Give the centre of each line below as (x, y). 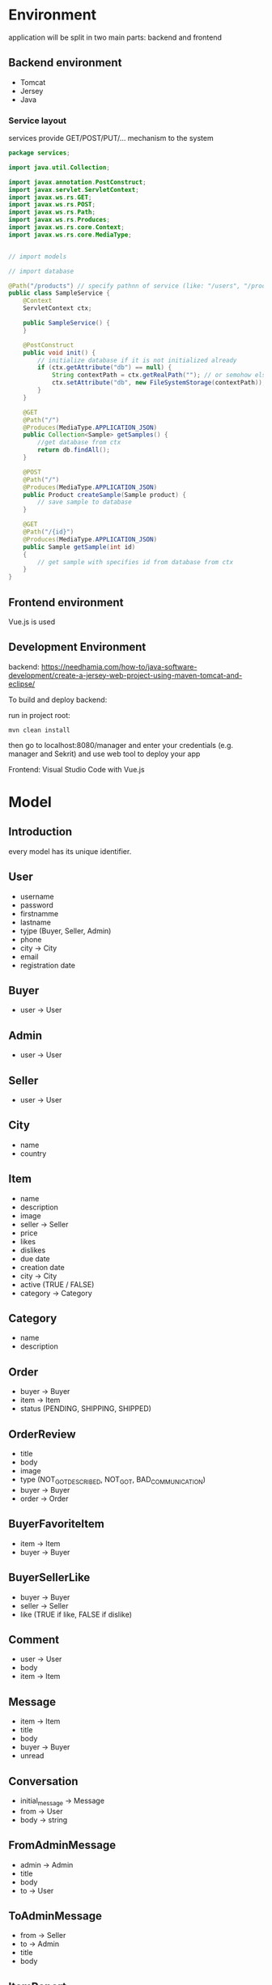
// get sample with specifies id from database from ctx (135, 562)
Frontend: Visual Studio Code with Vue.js (76, 769)
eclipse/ (22, 684)
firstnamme (39, 913)
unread (32, 1756)
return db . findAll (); (74, 450)
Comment (34, 1640)
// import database (41, 271)
